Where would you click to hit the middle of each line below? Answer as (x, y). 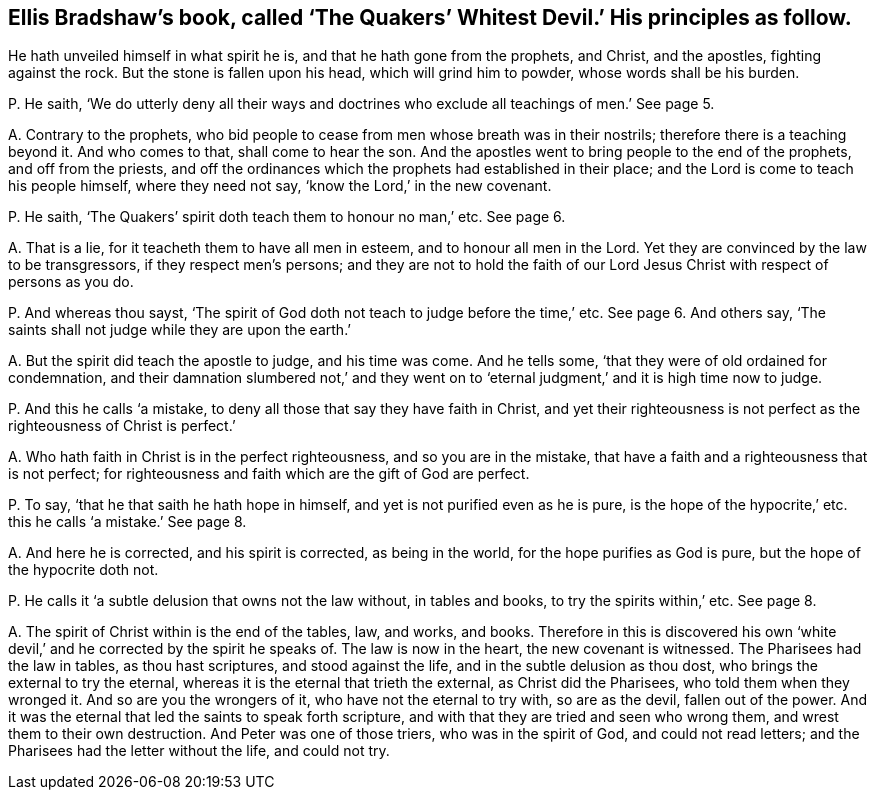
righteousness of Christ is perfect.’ (122, 426)
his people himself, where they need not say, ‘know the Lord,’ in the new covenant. (280, 186)
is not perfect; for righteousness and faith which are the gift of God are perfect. (269, 474)
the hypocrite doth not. (83, 570)
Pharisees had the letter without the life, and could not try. (199, 751)
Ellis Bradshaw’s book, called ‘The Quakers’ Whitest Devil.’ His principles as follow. (430, 17)
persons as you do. (71, 282)
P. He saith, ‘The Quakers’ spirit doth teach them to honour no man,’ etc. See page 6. (287, 217)
